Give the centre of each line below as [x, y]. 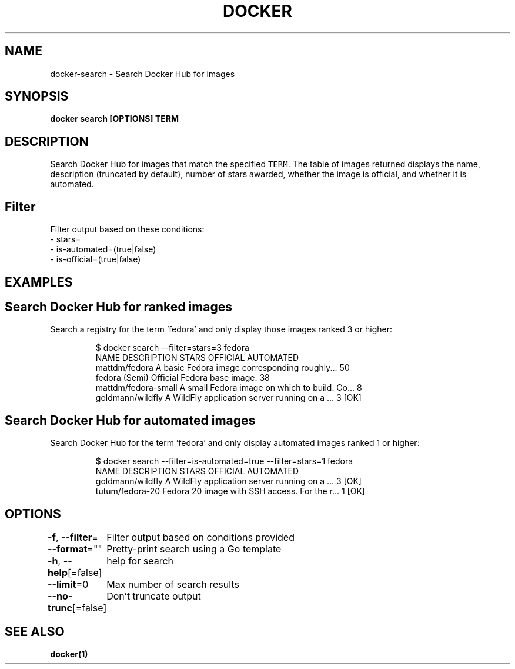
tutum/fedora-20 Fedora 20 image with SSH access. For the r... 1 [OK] [230, 491]
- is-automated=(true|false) [103, 249]
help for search [140, 561]
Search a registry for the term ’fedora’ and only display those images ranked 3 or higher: [221, 329]
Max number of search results [173, 585]
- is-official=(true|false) [96, 259]
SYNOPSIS [37, 96]
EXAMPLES [39, 282]
